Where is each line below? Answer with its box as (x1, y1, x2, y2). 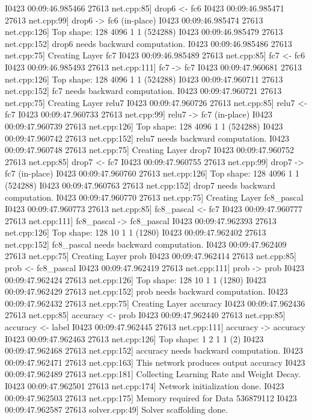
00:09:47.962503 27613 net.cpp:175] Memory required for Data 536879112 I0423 (5, 391, 297, 404)
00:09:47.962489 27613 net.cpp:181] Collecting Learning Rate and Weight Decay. (5, 368, 301, 380)
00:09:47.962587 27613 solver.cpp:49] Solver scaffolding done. (5, 403, 228, 416)
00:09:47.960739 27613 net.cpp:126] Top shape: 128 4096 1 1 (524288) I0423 (5, 119, 283, 132)
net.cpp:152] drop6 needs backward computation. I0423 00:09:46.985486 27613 (5, 37, 292, 49)
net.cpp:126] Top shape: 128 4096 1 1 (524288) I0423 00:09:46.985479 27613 (5, 25, 283, 38)
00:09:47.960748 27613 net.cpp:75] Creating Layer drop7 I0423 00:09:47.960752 (5, 143, 294, 156)
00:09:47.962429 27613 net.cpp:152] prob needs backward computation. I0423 (5, 285, 288, 298)
